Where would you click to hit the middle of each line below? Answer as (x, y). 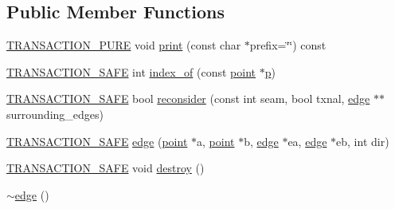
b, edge (261, 141)
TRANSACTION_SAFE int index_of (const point (131, 71)
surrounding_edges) (55, 114)
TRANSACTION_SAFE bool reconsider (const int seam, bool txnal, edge (188, 99)
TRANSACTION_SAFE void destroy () (106, 168)
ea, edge (307, 141)
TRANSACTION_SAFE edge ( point (97, 141)
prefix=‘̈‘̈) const (288, 45)
